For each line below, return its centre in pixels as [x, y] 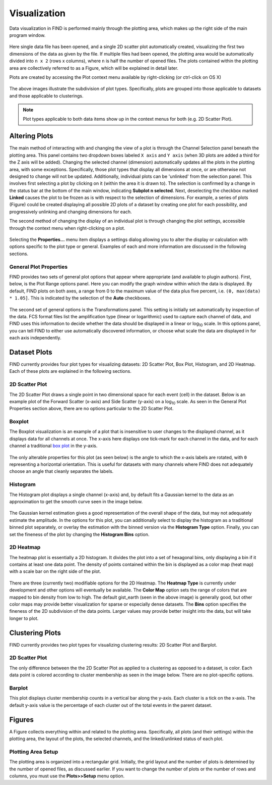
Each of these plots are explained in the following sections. [71, 371]
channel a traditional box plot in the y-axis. [53, 446]
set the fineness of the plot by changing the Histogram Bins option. [79, 534]
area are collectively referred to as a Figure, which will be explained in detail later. [94, 68]
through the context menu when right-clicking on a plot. [67, 228]
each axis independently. [35, 338]
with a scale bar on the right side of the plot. [55, 571]
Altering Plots [31, 136]
